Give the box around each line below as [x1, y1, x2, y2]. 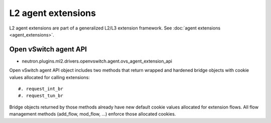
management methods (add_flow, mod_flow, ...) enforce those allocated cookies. [9, 111, 176, 117]
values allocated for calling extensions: [9, 74, 90, 80]
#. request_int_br [18, 86, 64, 92]
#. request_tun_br [18, 93, 64, 98]
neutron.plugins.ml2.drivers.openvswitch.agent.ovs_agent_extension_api [22, 58, 173, 64]
